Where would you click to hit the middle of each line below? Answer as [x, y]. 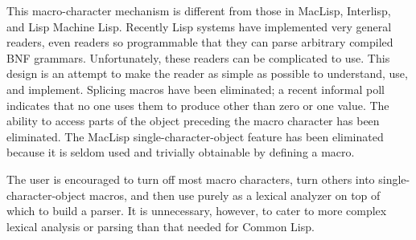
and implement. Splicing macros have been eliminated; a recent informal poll [196, 89]
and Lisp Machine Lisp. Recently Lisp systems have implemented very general [199, 26]
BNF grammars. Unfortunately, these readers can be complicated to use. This [198, 57]
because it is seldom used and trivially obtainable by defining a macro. [181, 152]
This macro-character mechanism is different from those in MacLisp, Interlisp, [199, 10]
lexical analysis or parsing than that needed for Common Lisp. [161, 226]
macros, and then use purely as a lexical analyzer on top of [235, 195]
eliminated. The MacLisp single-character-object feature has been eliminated [195, 136]
